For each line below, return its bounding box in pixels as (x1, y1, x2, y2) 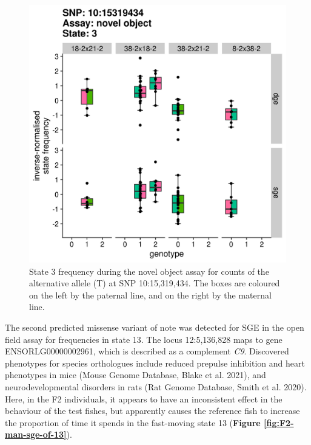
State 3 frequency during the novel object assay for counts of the (29, 264, 269, 277)
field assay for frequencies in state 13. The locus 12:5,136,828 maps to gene (5, 333, 283, 345)
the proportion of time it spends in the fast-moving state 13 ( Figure (5, 416, 261, 429)
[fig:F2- (264, 416, 294, 429)
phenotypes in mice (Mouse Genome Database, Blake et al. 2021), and (5, 368, 266, 381)
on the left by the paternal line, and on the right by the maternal (29, 288, 272, 301)
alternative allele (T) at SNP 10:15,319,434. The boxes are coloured (29, 277, 280, 289)
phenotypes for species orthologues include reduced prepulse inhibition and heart (5, 356, 305, 369)
